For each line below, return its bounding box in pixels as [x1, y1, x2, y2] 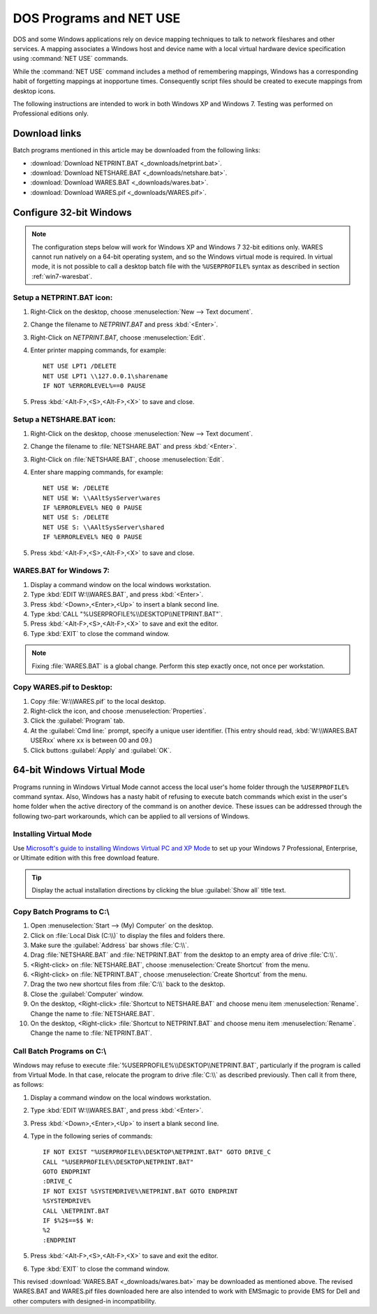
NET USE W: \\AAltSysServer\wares [43, 493, 161, 502]
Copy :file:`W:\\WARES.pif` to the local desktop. [30, 697, 166, 705]
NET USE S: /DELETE [43, 514, 110, 521]
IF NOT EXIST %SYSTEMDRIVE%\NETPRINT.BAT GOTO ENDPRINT [43, 1187, 238, 1195]
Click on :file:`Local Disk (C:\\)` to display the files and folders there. [30, 931, 226, 939]
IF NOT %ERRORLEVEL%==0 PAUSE [43, 382, 147, 390]
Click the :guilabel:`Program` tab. [30, 716, 125, 725]
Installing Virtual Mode [13, 829, 92, 839]
